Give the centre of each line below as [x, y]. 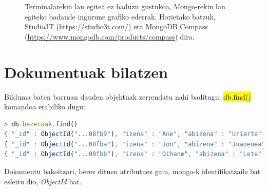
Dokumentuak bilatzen [86, 72]
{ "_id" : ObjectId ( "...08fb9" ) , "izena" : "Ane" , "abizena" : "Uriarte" [133, 134]
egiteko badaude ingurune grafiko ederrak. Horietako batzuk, [120, 16]
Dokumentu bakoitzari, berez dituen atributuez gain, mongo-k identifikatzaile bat [132, 171]
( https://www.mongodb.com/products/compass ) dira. [110, 36]
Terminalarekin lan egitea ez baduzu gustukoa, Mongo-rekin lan [125, 6]
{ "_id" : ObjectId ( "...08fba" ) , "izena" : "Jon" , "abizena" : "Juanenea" [135, 144]
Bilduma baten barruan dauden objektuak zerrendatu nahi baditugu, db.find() [128, 96]
